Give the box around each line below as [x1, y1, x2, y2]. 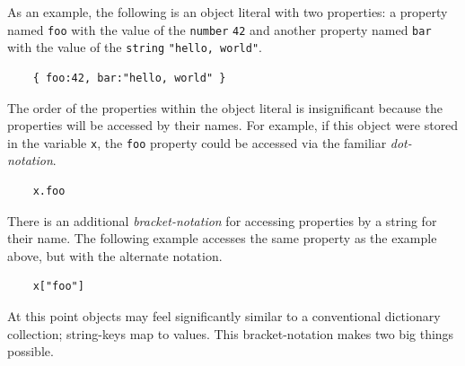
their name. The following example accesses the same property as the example [7, 229, 437, 248]
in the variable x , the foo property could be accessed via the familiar [7, 133, 387, 152]
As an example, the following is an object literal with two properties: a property [7, 3, 448, 21]
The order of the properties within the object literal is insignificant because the [7, 98, 443, 117]
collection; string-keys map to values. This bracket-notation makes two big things [7, 324, 454, 343]
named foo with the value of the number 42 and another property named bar [7, 20, 432, 39]
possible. [7, 342, 54, 361]
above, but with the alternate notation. [7, 246, 223, 265]
